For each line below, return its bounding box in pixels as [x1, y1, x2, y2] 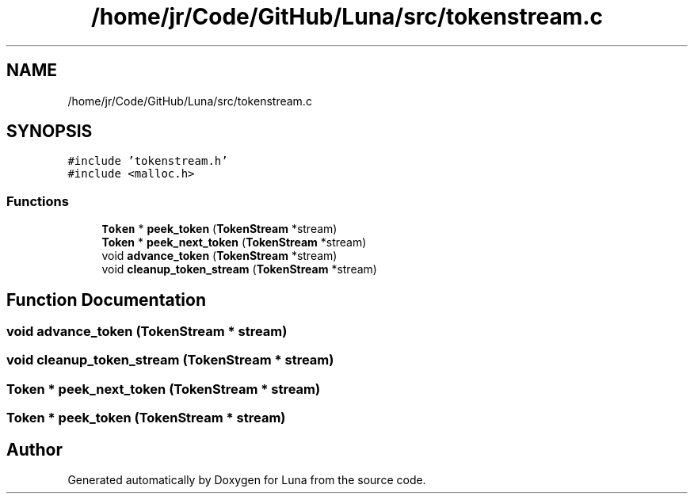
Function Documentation [6, 289, 206, 310]
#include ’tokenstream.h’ [67, 155, 228, 168]
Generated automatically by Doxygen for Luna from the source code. [67, 473, 426, 487]
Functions [6, 193, 69, 209]
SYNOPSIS [6, 121, 93, 142]
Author [6, 439, 63, 460]
